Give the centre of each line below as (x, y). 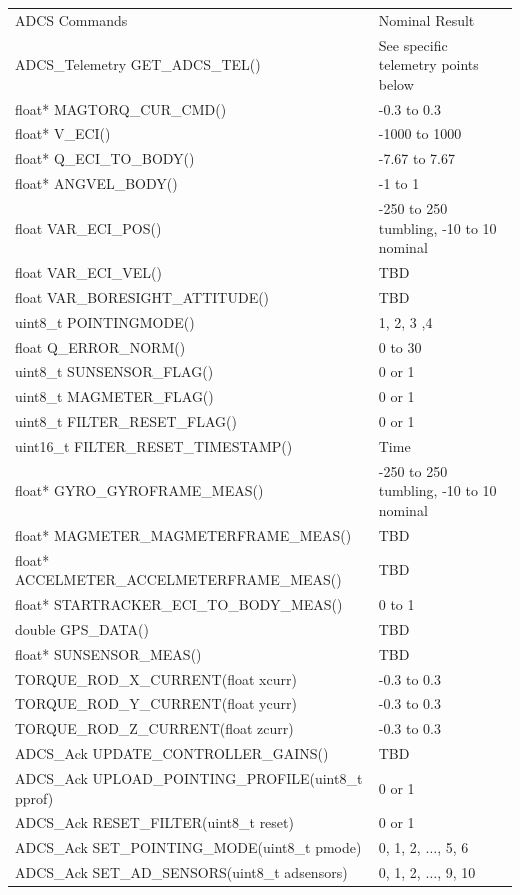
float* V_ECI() (63, 133)
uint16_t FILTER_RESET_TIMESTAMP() (154, 445)
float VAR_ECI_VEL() (89, 272)
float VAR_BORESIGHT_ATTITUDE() (142, 296)
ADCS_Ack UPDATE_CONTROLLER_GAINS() (172, 753)
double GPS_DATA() (82, 628)
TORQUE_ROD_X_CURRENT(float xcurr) (156, 678)
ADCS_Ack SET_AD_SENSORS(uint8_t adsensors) (181, 872)
